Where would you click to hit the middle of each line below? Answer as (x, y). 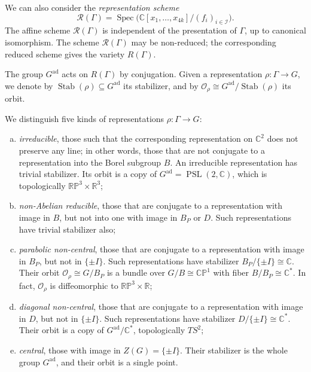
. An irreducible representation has (234, 162)
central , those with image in (70, 350)
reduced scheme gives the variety (65, 54)
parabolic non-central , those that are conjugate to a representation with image (161, 249)
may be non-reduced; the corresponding (204, 42)
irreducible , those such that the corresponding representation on (136, 138)
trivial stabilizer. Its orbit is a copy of (88, 174)
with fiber (231, 272)
